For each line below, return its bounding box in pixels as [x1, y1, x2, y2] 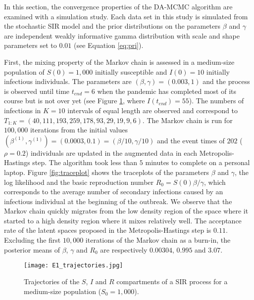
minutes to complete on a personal [145, 157, 250, 168]
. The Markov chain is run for [142, 115, 233, 125]
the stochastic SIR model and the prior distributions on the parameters [4, 21, 221, 31]
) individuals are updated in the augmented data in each [25, 147, 198, 158]
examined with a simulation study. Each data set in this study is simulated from [4, 11, 248, 21]
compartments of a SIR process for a [116, 276, 228, 286]
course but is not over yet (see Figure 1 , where [4, 95, 145, 106]
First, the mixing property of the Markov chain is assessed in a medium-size [4, 56, 235, 67]
